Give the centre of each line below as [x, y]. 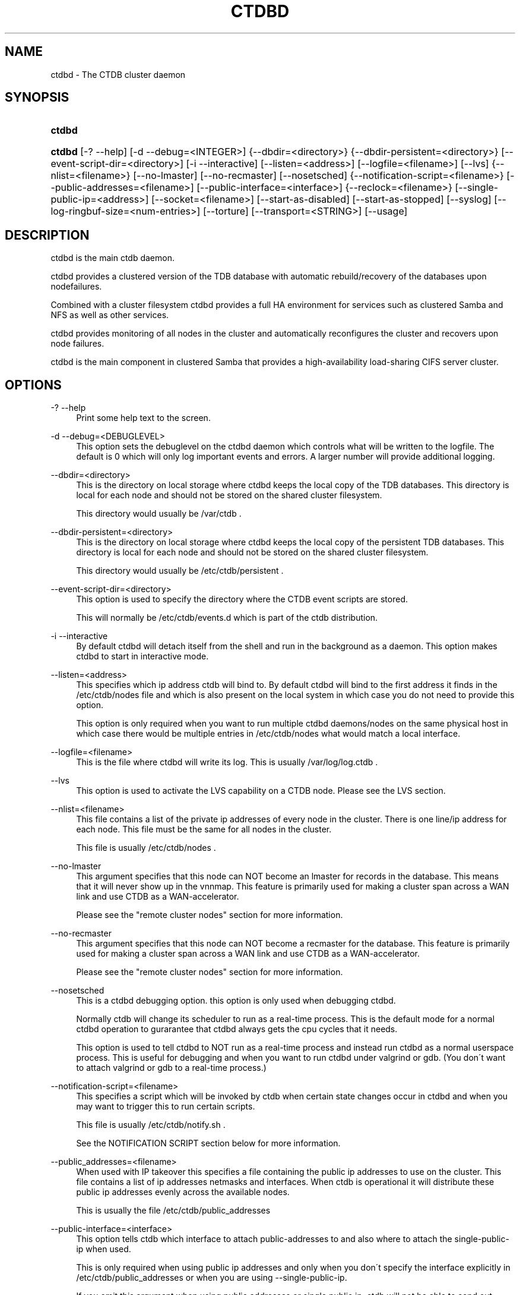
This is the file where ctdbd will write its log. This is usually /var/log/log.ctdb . [227, 762]
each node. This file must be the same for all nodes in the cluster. [204, 829]
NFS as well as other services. [110, 315]
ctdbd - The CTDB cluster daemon [118, 74]
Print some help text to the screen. [143, 418]
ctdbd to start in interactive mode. [142, 656]
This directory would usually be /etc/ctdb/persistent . [180, 571]
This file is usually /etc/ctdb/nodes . [146, 848]
